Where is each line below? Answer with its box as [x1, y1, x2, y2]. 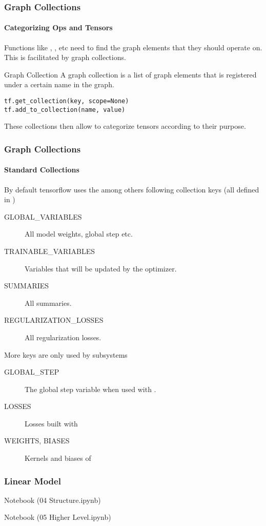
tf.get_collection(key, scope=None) [4, 98, 129, 105]
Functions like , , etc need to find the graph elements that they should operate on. [4, 42, 262, 52]
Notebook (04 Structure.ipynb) [4, 494, 101, 505]
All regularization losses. [25, 332, 101, 342]
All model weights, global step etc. [25, 228, 133, 239]
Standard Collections [4, 164, 79, 175]
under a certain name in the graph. [4, 79, 114, 90]
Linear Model [4, 474, 61, 487]
